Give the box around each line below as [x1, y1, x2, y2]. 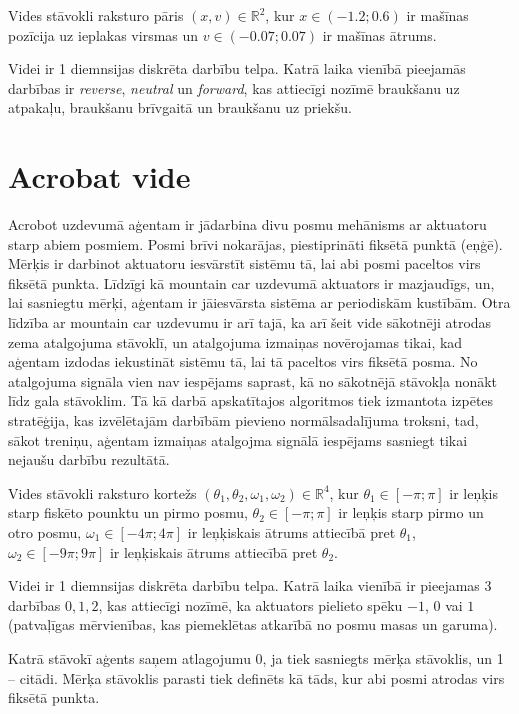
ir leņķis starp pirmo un [338, 502, 484, 523]
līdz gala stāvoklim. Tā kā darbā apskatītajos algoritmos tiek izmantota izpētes [8, 390, 494, 411]
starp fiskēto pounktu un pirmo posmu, [8, 502, 248, 523]
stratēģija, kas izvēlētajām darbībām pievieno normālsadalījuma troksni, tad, [8, 410, 479, 431]
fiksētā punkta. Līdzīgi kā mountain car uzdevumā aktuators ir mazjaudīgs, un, [8, 272, 495, 293]
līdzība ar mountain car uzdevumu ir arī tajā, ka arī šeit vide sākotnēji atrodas [8, 312, 492, 333]
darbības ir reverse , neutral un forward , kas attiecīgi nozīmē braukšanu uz [8, 77, 460, 98]
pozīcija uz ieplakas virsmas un [8, 24, 199, 45]
